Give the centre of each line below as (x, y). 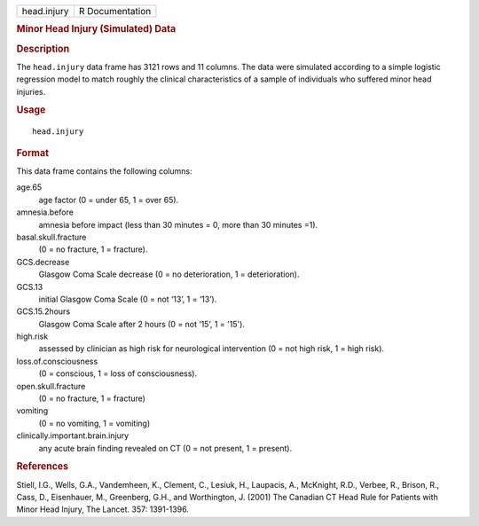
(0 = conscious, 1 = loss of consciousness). (118, 373)
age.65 (29, 187)
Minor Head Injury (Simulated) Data (96, 29)
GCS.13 (30, 287)
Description (43, 49)
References (43, 467)
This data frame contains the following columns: (104, 171)
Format (32, 153)
